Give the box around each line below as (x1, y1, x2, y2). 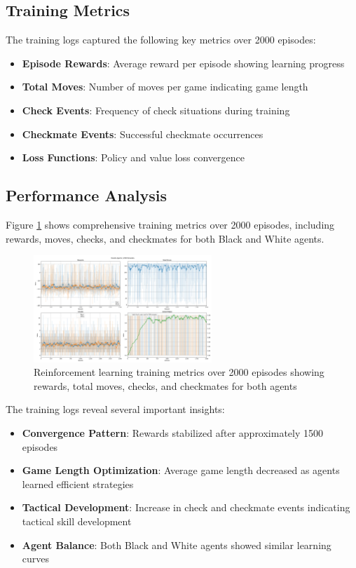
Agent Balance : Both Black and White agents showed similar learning (22, 537, 331, 552)
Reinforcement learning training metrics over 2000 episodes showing (34, 365, 324, 379)
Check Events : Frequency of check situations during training (22, 102, 290, 117)
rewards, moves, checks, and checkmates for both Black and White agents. (6, 231, 324, 245)
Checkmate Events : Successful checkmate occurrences (22, 126, 263, 141)
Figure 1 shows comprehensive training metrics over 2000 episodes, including (6, 217, 335, 231)
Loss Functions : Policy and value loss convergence (22, 150, 245, 165)
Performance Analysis (6, 184, 167, 206)
